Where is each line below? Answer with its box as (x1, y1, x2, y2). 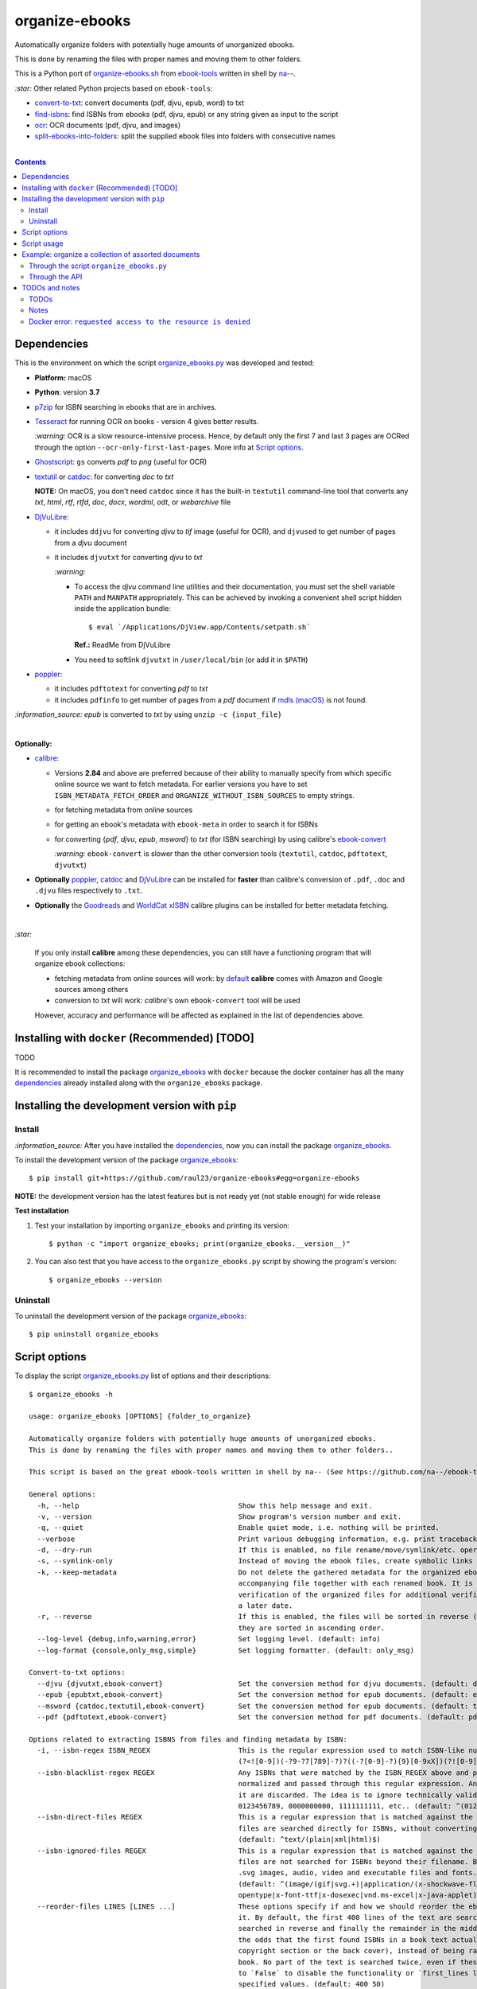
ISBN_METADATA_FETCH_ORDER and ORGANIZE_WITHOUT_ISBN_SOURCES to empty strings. (54, 790, 355, 800)
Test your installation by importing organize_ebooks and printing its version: (34, 1220, 290, 1230)
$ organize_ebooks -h (29, 1389, 113, 1399)
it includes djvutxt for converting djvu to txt (54, 552, 203, 562)
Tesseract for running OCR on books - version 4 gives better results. (34, 417, 259, 426)
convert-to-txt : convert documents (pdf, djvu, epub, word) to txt (34, 98, 245, 107)
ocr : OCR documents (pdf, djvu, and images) (34, 120, 181, 130)
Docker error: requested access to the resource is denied (29, 317, 250, 326)
